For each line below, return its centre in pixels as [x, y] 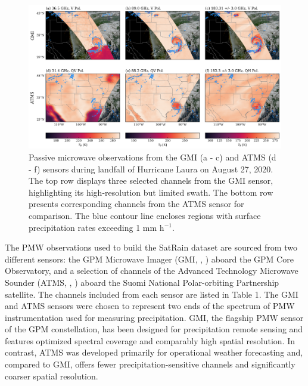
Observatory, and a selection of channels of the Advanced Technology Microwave [152, 271]
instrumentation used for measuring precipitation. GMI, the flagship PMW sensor [154, 317]
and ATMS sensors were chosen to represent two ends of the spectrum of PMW [150, 306]
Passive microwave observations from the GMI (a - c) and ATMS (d [153, 157]
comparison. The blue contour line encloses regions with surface [145, 215]
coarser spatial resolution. [52, 376]
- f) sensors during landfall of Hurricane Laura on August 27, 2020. [151, 169]
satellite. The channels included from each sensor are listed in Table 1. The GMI [152, 294]
